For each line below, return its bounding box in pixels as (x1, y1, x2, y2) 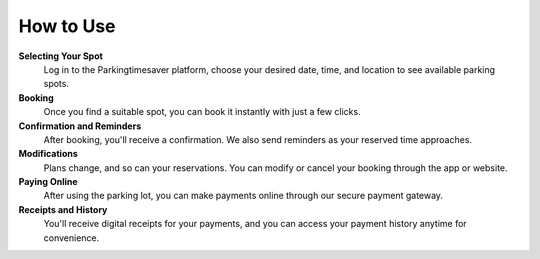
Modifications (18, 148, 79, 160)
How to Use (18, 15, 116, 37)
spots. (43, 78, 70, 90)
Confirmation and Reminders (18, 120, 142, 132)
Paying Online (18, 176, 79, 188)
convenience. (43, 231, 100, 244)
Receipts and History (18, 203, 108, 215)
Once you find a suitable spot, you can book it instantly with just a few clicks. (43, 106, 361, 118)
